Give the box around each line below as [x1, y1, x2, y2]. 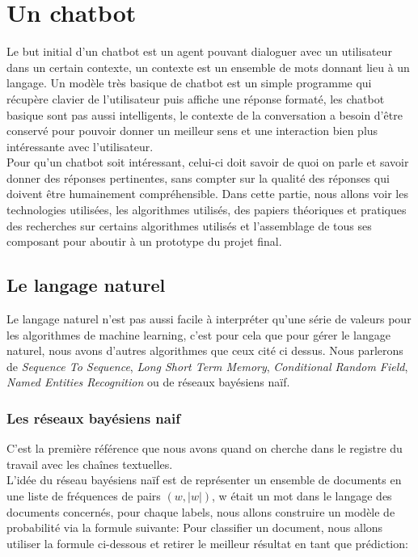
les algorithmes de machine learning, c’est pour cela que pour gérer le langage [6, 326, 391, 343]
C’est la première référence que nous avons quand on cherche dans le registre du [6, 440, 403, 457]
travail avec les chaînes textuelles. [6, 455, 173, 472]
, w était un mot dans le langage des [212, 487, 392, 504]
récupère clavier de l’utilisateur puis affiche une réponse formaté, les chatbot [6, 90, 385, 107]
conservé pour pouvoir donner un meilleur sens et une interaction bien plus [6, 122, 378, 139]
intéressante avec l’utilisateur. [6, 137, 154, 154]
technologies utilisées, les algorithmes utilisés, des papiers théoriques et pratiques [6, 201, 407, 218]
